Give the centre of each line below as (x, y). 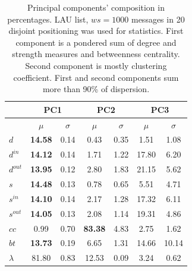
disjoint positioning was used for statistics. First (96, 31)
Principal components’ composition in (96, 7)
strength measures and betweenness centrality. (96, 54)
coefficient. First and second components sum (96, 77)
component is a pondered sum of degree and (96, 42)
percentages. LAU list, (48, 19)
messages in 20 (158, 19)
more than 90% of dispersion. (96, 89)
